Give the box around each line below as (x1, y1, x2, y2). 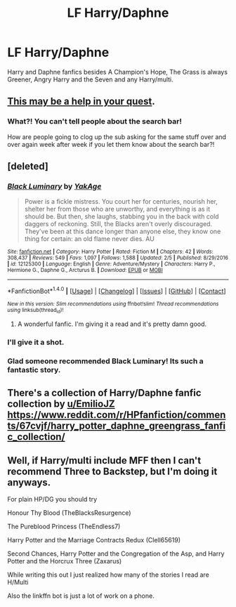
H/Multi (7, 578, 29, 587)
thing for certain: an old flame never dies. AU (24, 235, 155, 243)
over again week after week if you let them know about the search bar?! (7, 140, 215, 148)
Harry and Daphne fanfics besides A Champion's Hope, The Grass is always (7, 67, 228, 76)
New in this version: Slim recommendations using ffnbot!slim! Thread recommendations (7, 300, 219, 307)
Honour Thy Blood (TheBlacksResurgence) (7, 509, 131, 517)
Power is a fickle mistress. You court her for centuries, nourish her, (24, 197, 218, 206)
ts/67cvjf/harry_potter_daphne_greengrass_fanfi (7, 419, 226, 431)
